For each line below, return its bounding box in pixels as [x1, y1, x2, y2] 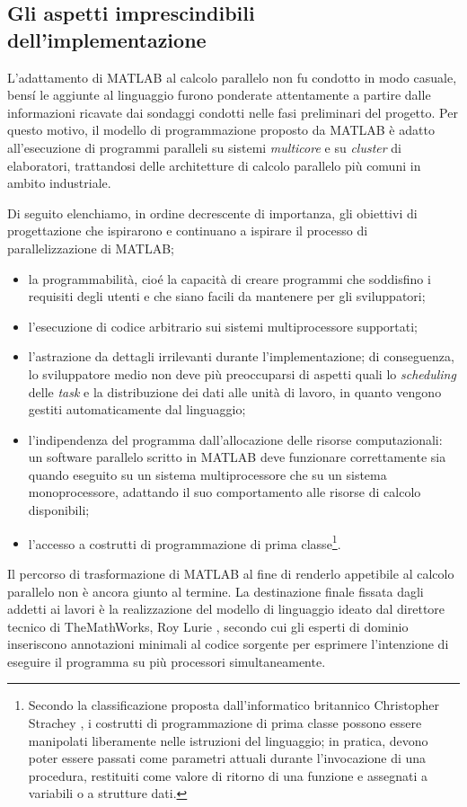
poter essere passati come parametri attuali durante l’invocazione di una [28, 749, 427, 767]
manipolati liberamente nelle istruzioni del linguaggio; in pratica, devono [28, 731, 428, 749]
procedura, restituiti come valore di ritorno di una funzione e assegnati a [28, 766, 428, 785]
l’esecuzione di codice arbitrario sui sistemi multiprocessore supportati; [28, 316, 419, 335]
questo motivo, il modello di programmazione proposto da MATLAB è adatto [7, 120, 435, 139]
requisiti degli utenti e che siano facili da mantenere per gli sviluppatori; [28, 287, 426, 306]
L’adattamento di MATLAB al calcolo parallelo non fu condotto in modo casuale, [7, 67, 457, 86]
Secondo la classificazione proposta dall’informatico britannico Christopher [28, 696, 439, 714]
